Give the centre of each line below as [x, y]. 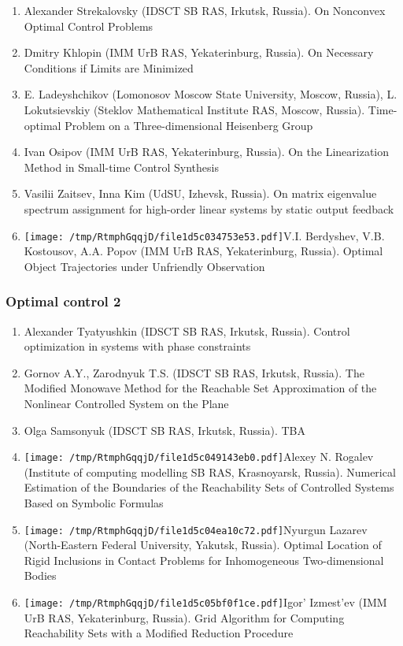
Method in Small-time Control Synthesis [121, 167]
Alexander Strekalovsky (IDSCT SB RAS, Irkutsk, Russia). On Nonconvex [205, 10]
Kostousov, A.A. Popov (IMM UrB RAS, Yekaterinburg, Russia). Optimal [203, 251]
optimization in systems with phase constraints [137, 346]
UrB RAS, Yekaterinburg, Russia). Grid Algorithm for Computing [184, 617]
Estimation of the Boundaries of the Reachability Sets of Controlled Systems [209, 487]
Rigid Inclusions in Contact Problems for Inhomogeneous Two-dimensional [204, 560]
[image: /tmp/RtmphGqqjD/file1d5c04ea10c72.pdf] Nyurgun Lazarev [196, 529]
